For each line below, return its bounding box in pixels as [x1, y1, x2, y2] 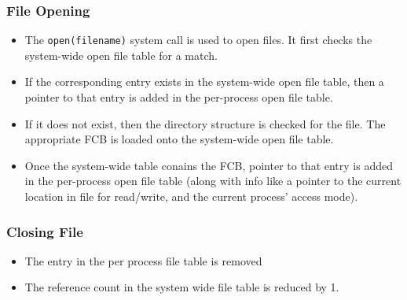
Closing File [6, 221, 83, 241]
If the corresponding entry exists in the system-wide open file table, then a [24, 73, 384, 90]
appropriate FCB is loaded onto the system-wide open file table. [24, 131, 334, 147]
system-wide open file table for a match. [24, 46, 218, 63]
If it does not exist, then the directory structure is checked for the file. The [24, 115, 386, 131]
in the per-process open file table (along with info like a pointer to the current [24, 172, 401, 189]
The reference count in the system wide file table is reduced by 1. [24, 279, 339, 295]
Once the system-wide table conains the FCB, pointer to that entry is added [24, 157, 393, 173]
